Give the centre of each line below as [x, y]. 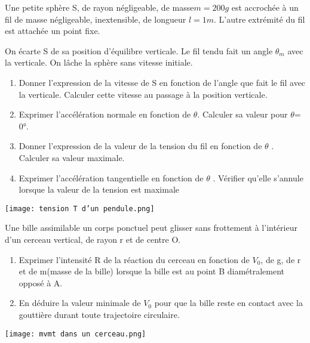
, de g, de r [281, 259]
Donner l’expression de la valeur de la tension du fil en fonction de [140, 146]
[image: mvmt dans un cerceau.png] [76, 334]
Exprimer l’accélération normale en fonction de [105, 114]
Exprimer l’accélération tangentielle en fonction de [111, 177]
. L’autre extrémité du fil [260, 19]
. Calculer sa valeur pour [243, 114]
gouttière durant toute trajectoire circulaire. [99, 314]
